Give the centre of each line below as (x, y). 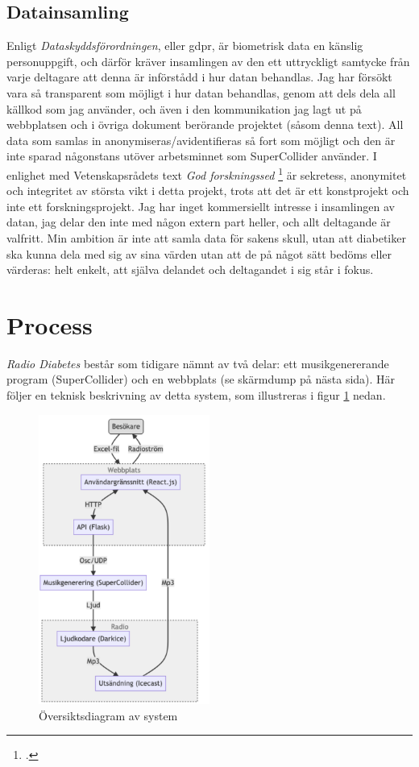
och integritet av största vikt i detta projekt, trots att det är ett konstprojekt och (208, 191)
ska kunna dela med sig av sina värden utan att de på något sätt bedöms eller (199, 253)
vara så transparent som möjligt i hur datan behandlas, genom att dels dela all (201, 92)
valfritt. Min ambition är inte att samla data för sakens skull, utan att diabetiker (206, 237)
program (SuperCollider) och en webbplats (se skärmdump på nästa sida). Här (201, 379)
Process (50, 324)
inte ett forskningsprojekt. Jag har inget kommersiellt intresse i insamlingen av (201, 206)
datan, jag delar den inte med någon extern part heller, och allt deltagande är (199, 222)
